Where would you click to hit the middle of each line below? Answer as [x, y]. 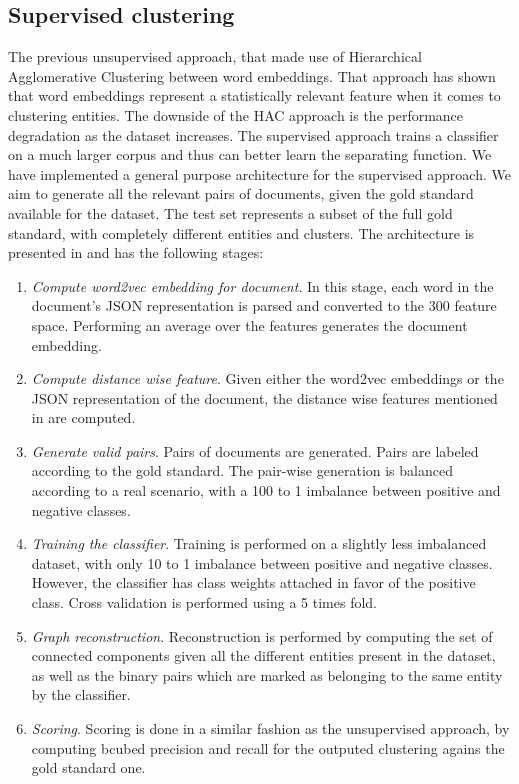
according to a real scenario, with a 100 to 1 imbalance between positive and [266, 490]
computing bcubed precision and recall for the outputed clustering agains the [268, 747]
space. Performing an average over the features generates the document [249, 324]
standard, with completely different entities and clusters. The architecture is [241, 232]
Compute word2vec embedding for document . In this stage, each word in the [262, 285]
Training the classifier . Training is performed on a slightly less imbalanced [259, 543]
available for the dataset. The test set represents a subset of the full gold [230, 212]
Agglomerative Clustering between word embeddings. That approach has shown [252, 75]
